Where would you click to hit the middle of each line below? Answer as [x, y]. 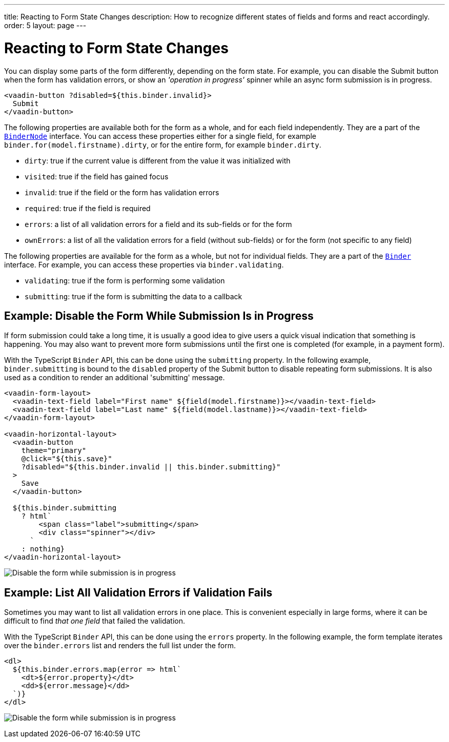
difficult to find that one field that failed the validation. [95, 621]
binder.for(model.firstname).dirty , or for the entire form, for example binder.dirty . [163, 145]
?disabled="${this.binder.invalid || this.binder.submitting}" [151, 467]
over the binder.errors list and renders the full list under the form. [120, 646]
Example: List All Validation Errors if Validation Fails [138, 592]
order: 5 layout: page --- [45, 25]
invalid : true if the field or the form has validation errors [122, 192]
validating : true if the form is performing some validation [125, 280]
